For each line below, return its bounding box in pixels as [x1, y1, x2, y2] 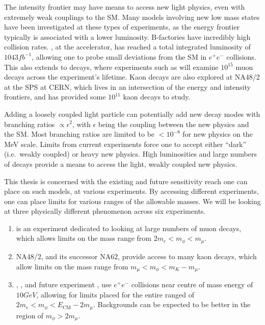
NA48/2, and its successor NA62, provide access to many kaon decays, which [16, 251, 257, 261]
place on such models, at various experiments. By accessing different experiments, [4, 186, 259, 196]
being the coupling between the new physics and [98, 118, 249, 129]
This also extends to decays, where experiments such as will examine [4, 61, 219, 72]
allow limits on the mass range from [16, 261, 128, 271]
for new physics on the [182, 129, 253, 139]
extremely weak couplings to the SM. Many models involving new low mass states [4, 11, 260, 22]
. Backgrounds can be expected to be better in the [93, 299, 251, 310]
